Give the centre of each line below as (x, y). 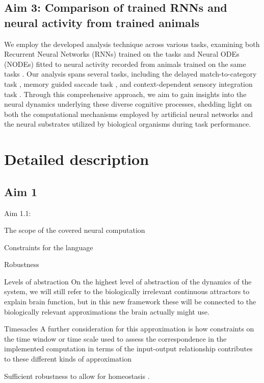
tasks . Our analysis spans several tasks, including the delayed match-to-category (130, 74)
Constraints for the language (49, 247)
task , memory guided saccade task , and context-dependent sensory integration (128, 83)
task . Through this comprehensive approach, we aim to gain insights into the (125, 94)
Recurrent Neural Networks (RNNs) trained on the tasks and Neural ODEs (122, 54)
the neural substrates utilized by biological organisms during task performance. (128, 124)
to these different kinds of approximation (68, 359)
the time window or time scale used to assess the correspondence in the (115, 338)
